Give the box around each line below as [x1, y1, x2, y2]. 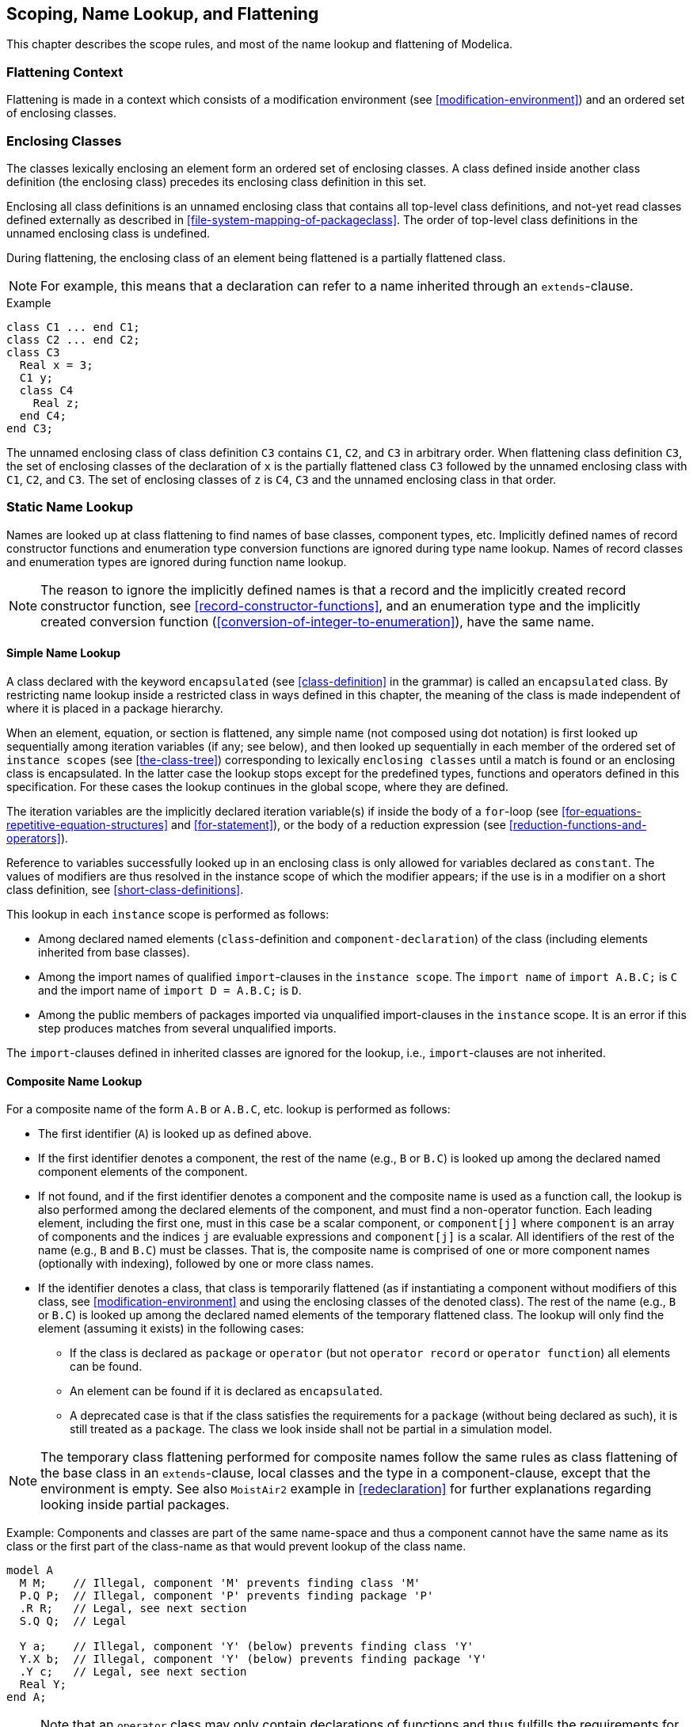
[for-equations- [561, 804, 642, 818]
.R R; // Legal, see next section [19, 1602, 247, 1615]
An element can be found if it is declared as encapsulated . [70, 1384, 383, 1398]
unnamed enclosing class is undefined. [6, 226, 210, 240]
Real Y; [19, 1678, 67, 1691]
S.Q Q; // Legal [19, 1615, 127, 1628]
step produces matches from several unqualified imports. [38, 1021, 337, 1035]
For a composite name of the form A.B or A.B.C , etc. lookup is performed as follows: [6, 1102, 451, 1116]
